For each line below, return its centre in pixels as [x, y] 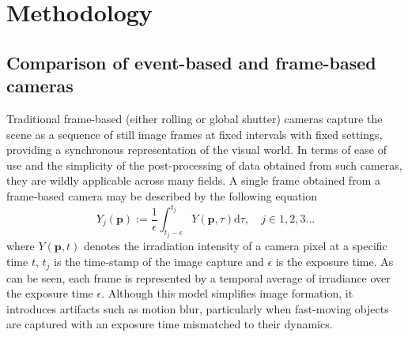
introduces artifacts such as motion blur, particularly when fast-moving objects [198, 308]
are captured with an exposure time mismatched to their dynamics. [170, 324]
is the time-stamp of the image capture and [159, 262]
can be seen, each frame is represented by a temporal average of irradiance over [198, 277]
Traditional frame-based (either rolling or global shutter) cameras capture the [195, 118]
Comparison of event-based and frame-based [191, 62]
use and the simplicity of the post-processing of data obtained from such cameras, [204, 165]
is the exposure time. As [334, 262]
